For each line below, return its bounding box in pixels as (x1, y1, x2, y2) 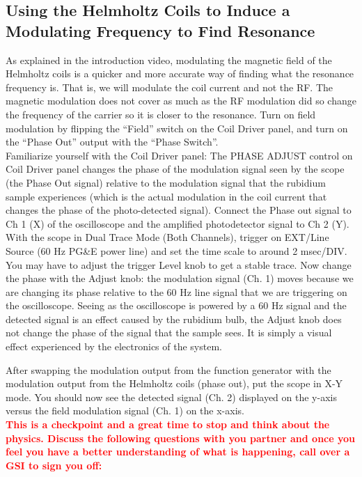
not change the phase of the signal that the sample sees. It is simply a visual (6, 325, 332, 340)
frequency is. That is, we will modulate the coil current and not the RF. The (6, 79, 333, 94)
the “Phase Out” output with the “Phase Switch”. (6, 134, 219, 149)
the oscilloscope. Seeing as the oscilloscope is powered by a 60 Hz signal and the (6, 298, 347, 313)
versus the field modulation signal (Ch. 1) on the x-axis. (6, 403, 244, 418)
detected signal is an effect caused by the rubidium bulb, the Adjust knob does (6, 311, 342, 326)
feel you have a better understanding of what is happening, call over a (6, 444, 350, 459)
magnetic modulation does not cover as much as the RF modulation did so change (6, 93, 356, 108)
